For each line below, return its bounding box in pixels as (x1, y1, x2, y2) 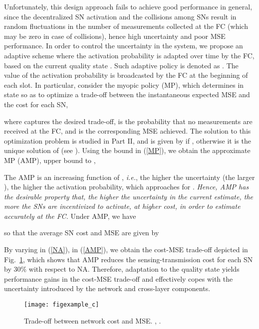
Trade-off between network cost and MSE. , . (24, 315, 161, 326)
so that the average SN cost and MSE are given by (4, 227, 159, 238)
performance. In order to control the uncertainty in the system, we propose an (4, 40, 243, 51)
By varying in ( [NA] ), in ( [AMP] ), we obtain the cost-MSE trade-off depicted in (4, 244, 248, 255)
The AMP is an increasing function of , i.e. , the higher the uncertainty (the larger (4, 171, 255, 182)
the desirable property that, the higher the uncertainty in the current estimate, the (4, 191, 253, 201)
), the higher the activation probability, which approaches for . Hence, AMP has (4, 181, 249, 192)
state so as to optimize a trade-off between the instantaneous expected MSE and (4, 89, 250, 100)
